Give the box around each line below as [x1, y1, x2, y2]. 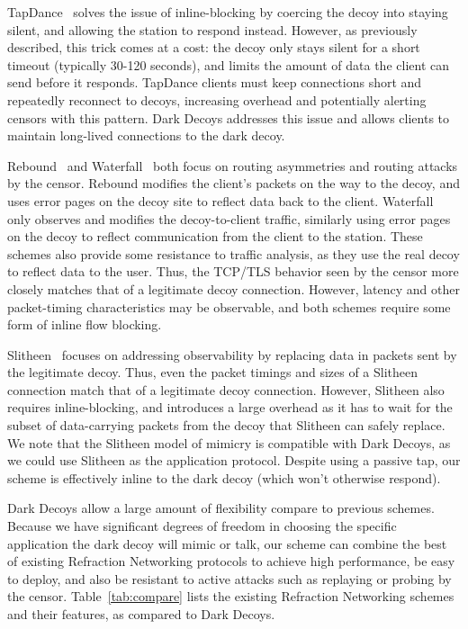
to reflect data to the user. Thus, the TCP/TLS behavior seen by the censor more [7, 262, 459, 281]
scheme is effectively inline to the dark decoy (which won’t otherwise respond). [7, 468, 441, 487]
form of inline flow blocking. [7, 315, 162, 334]
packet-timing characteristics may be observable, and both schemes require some [7, 297, 451, 316]
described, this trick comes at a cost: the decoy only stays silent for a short [7, 38, 420, 57]
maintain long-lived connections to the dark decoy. [7, 126, 285, 145]
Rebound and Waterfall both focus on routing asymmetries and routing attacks [7, 156, 458, 175]
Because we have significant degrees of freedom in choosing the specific [7, 517, 397, 535]
